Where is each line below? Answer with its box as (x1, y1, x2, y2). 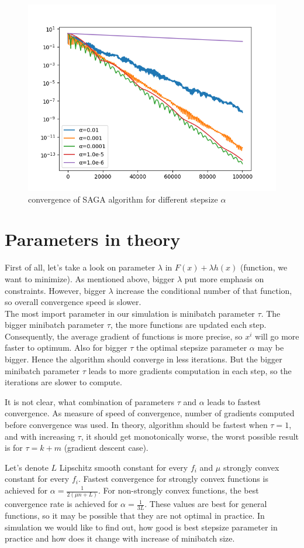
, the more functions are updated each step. (110, 318, 267, 331)
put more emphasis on (184, 272, 264, 285)
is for (5, 441, 23, 454)
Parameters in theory (5, 227, 181, 251)
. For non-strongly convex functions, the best (98, 484, 259, 496)
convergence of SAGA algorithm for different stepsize (28, 193, 218, 205)
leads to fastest (207, 395, 261, 407)
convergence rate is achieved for (5, 498, 118, 510)
